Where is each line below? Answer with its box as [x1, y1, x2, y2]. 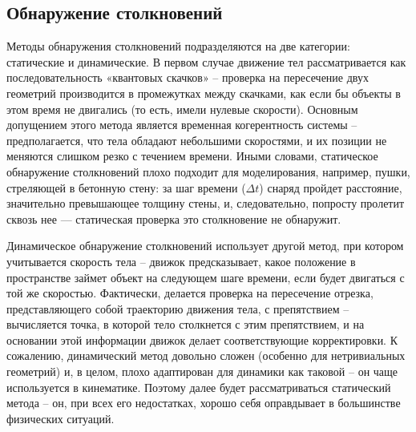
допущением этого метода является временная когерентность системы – [6, 116, 357, 133]
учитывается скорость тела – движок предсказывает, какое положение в [6, 252, 356, 269]
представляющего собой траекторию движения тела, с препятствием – [6, 300, 349, 317]
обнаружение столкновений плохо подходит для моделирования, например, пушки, [6, 163, 410, 180]
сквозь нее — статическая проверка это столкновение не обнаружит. [6, 210, 341, 227]
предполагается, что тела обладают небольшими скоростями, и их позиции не [6, 131, 387, 148]
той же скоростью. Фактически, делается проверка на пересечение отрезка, [6, 285, 374, 301]
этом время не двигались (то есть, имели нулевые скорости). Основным [6, 100, 358, 117]
